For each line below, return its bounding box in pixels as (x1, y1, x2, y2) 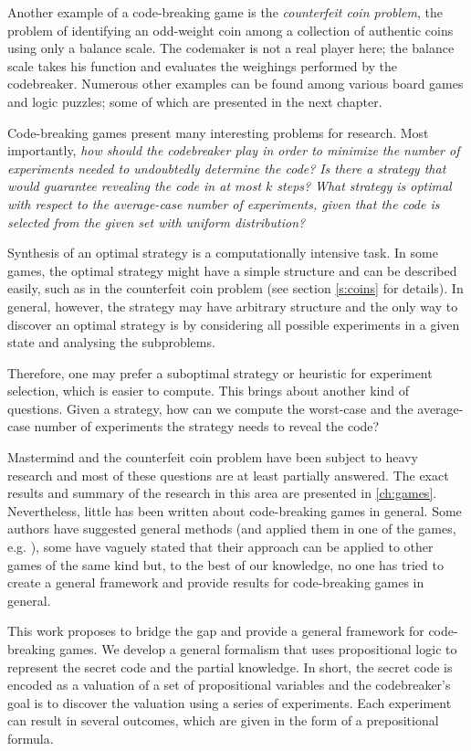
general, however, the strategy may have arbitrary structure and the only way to (7, 296, 458, 315)
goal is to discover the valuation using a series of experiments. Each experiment (7, 693, 452, 712)
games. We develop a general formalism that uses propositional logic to (59, 640, 457, 658)
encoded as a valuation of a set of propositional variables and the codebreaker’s (7, 675, 451, 694)
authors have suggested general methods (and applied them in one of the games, (7, 519, 456, 538)
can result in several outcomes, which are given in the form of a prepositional (7, 711, 439, 730)
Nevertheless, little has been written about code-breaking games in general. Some (7, 501, 462, 520)
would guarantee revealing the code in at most (7, 176, 262, 196)
